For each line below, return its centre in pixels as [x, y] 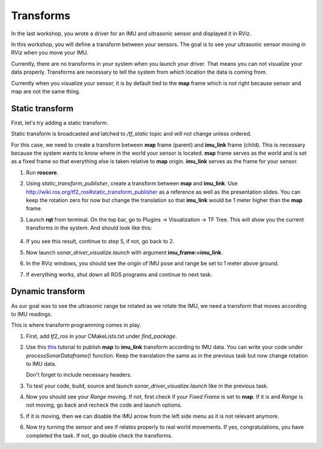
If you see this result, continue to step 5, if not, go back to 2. [100, 242]
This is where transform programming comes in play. [76, 325]
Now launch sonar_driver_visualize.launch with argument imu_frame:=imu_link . [124, 252]
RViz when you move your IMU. [50, 53]
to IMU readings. [31, 314]
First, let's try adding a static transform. [60, 123]
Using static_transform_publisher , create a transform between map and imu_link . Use [132, 184]
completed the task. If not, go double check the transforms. [99, 435]
